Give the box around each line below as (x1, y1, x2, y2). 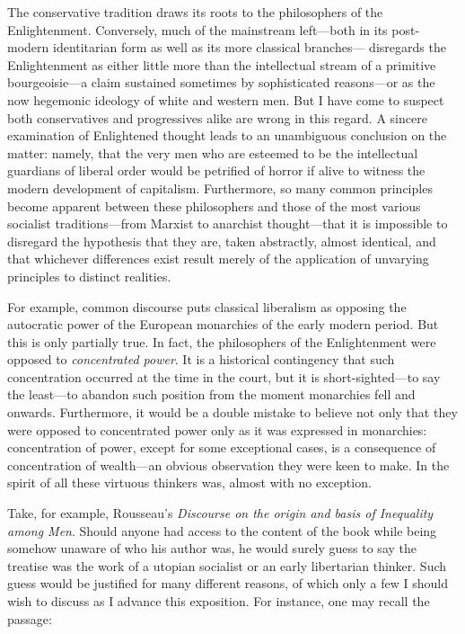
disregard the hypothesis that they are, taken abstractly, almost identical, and (7, 231, 436, 250)
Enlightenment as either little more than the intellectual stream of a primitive (7, 55, 436, 74)
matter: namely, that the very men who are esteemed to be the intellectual (7, 143, 418, 162)
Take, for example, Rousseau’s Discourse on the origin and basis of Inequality (7, 504, 434, 522)
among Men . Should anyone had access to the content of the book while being (7, 521, 437, 540)
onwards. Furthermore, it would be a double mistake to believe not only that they (7, 403, 458, 422)
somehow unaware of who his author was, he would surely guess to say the (7, 539, 417, 558)
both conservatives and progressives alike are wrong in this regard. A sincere (7, 108, 427, 127)
